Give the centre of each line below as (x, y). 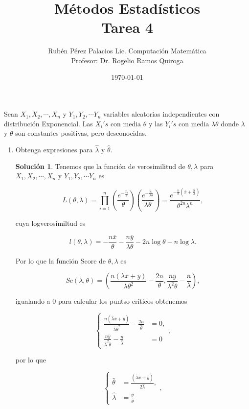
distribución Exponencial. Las (48, 123)
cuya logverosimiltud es (50, 223)
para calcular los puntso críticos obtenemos (123, 301)
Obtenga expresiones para (54, 150)
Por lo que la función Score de (61, 260)
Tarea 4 (127, 27)
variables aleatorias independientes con (161, 114)
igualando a (33, 301)
